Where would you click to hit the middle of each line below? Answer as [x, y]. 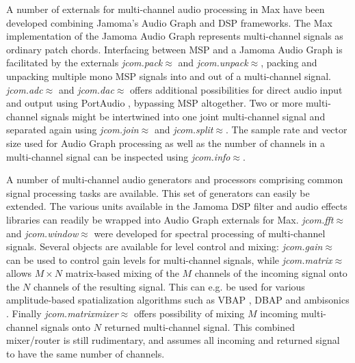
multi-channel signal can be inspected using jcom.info [118, 156]
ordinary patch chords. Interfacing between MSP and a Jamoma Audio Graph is [174, 49]
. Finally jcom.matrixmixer [62, 313]
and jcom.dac [86, 89]
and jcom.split [184, 130]
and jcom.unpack [213, 63]
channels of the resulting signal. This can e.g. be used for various [169, 286]
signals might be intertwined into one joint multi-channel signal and [183, 116]
